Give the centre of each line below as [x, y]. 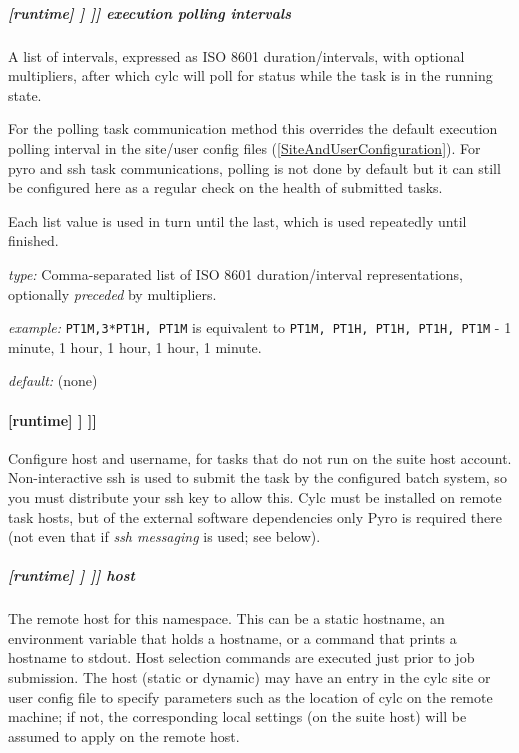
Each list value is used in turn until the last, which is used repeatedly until [237, 220]
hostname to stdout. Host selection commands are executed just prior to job [241, 657]
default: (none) [53, 380]
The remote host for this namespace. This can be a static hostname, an [226, 618]
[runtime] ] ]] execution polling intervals [150, 12]
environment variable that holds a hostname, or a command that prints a [232, 637]
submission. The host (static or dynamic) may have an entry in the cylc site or [249, 677]
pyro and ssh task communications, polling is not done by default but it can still [254, 167]
